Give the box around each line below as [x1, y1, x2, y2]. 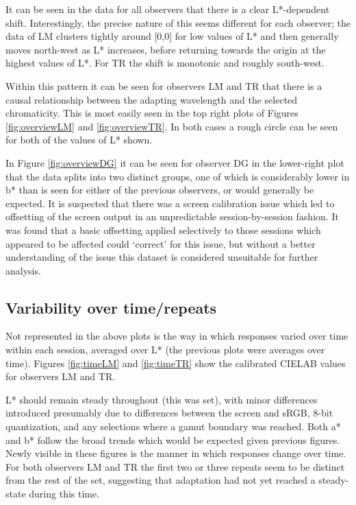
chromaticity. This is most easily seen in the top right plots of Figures [5, 106, 298, 120]
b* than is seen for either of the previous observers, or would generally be [5, 183, 314, 197]
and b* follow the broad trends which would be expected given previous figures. [5, 432, 340, 447]
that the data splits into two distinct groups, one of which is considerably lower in [5, 169, 350, 183]
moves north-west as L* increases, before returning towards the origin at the [5, 42, 326, 56]
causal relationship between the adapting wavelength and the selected [5, 92, 298, 106]
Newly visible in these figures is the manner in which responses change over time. [5, 446, 346, 460]
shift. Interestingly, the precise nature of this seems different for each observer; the [5, 15, 351, 30]
